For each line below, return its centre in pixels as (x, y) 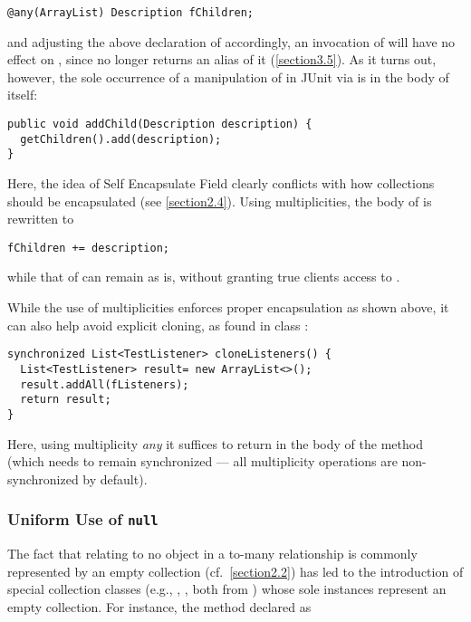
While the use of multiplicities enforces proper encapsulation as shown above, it (228, 307)
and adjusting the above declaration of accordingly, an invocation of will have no (231, 41)
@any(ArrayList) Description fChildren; (131, 13)
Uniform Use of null (83, 519)
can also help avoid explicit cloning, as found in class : (158, 325)
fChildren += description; (88, 248)
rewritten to (41, 219)
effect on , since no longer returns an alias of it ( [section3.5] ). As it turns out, (222, 59)
